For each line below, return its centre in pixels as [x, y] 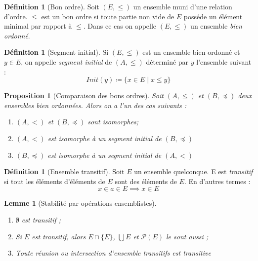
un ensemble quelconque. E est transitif [193, 171]
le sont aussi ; [187, 236]
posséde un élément [213, 16]
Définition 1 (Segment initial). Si [56, 52]
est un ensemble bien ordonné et [191, 52]
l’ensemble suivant [224, 61]
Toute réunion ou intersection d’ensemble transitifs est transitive [113, 253]
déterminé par [167, 61]
